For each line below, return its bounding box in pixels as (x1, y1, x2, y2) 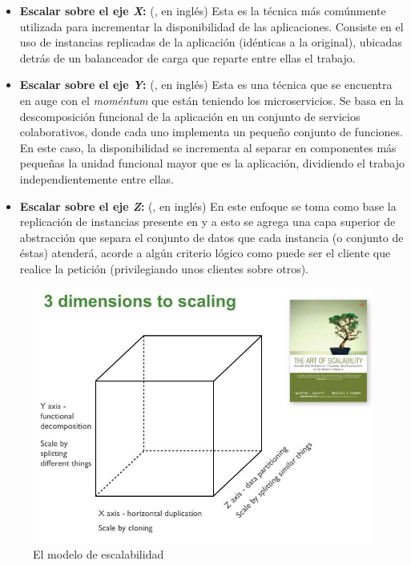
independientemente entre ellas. (19, 170, 175, 187)
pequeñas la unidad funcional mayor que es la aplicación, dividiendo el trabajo (19, 155, 405, 172)
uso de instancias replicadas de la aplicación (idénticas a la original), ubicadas (19, 34, 402, 50)
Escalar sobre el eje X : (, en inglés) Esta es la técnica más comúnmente (19, 2, 386, 18)
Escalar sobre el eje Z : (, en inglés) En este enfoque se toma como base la (19, 197, 397, 214)
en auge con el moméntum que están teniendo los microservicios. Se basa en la (19, 91, 404, 108)
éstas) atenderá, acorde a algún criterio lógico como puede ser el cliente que (19, 244, 391, 261)
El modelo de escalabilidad (33, 546, 164, 563)
